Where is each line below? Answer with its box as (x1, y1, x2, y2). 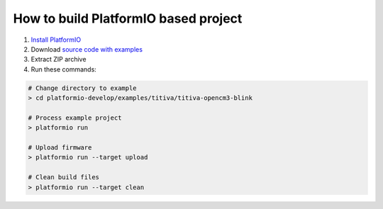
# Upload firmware (28, 144, 92, 152)
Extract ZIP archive (30, 55, 87, 64)
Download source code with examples (30, 45, 143, 53)
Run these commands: (30, 64, 97, 74)
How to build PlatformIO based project (13, 11, 243, 26)
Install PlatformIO (30, 35, 82, 44)
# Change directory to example (28, 84, 138, 92)
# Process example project (28, 113, 122, 122)
